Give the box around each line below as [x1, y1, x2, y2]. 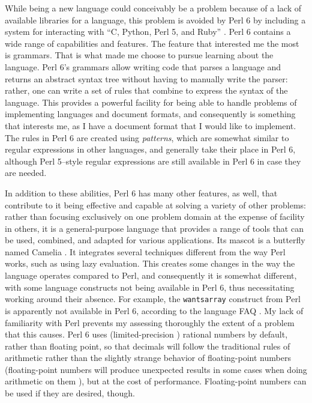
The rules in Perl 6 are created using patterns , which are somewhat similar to [5, 131, 289, 144]
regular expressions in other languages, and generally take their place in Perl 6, [5, 143, 296, 156]
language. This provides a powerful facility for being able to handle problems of [5, 95, 297, 108]
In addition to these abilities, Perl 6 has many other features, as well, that [5, 186, 278, 199]
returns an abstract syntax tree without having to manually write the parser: [5, 72, 288, 85]
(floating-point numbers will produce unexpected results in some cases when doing [5, 363, 307, 375]
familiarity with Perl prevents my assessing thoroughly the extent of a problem [5, 316, 295, 329]
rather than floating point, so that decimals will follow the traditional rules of [5, 339, 290, 352]
